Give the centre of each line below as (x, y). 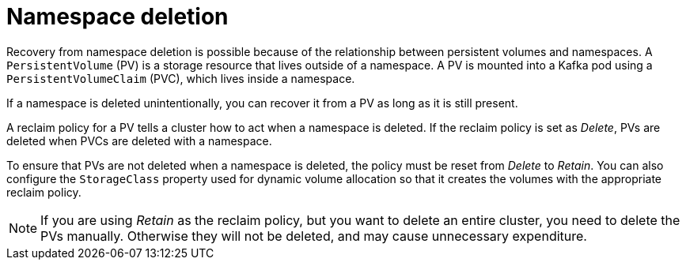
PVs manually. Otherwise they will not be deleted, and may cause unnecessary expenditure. (314, 236)
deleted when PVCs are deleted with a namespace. (139, 140)
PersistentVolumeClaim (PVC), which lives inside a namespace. (181, 78)
